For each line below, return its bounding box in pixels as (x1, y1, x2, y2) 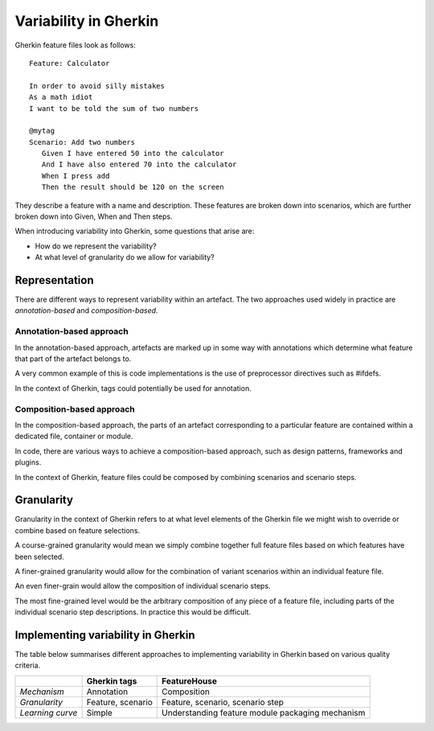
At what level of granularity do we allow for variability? (35, 253, 215, 262)
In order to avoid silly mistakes (29, 81, 165, 90)
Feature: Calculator (29, 59, 110, 68)
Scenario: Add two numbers (29, 138, 136, 146)
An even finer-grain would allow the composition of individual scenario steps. (14, 581, 271, 591)
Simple (86, 707, 113, 718)
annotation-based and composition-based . (14, 306, 158, 315)
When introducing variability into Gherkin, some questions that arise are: (14, 226, 255, 236)
